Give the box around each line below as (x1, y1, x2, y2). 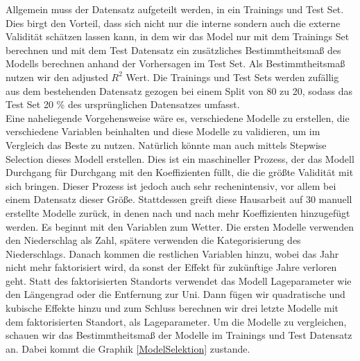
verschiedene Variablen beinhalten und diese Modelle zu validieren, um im (6, 124, 320, 139)
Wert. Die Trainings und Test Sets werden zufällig (126, 69, 339, 84)
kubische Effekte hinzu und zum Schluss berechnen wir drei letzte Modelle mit (6, 301, 339, 315)
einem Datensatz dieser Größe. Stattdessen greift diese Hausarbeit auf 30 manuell (6, 192, 352, 206)
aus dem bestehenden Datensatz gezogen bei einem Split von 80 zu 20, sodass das (6, 83, 353, 98)
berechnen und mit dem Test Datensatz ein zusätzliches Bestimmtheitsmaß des (6, 42, 341, 57)
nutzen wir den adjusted (6, 69, 108, 84)
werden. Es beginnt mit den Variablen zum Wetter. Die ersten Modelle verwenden (6, 219, 354, 234)
